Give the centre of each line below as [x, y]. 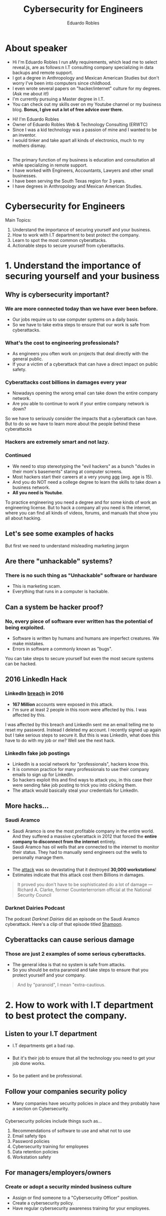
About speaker [36, 48]
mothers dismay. [29, 146]
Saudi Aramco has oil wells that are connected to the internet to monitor [86, 847]
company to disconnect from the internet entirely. [64, 841]
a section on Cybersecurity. [41, 1109]
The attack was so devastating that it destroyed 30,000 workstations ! [84, 870]
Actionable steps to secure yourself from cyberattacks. [68, 246]
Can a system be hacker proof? [54, 607]
